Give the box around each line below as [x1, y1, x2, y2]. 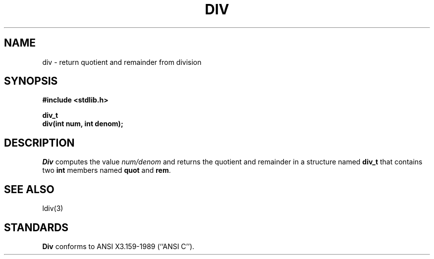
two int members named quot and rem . [42, 166, 171, 175]
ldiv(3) [42, 204, 63, 213]
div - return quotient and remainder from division [42, 57, 202, 66]
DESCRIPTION [4, 136, 75, 149]
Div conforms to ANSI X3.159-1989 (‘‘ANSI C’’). [42, 242, 195, 251]
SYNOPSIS [4, 75, 58, 88]
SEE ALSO [4, 183, 54, 196]
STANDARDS [4, 221, 69, 234]
